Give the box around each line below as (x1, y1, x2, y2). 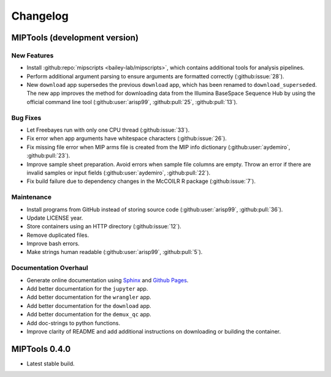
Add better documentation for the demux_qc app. (26, 311, 151, 318)
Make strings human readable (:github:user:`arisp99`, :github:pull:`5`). (26, 248, 203, 256)
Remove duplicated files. (26, 231, 89, 239)
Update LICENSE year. (26, 214, 83, 222)
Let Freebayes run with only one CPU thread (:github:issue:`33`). (26, 126, 190, 134)
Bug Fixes (11, 113, 42, 122)
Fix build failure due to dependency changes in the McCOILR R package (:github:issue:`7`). (26, 177, 256, 185)
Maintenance (11, 193, 52, 201)
